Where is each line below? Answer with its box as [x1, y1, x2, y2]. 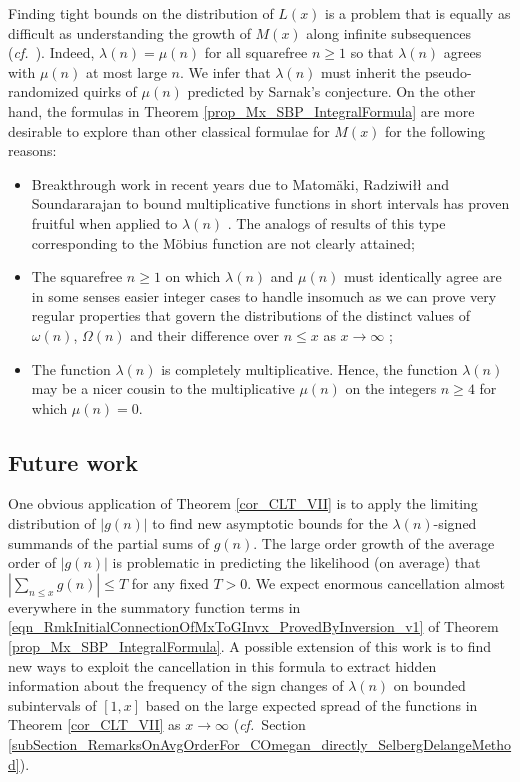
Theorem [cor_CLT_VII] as [8, 714, 181, 735]
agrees [443, 42, 482, 63]
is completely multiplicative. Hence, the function [161, 358, 458, 379]
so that [350, 42, 394, 63]
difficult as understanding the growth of [8, 22, 251, 43]
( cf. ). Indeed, [8, 42, 95, 63]
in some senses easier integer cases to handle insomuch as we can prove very [31, 285, 497, 306]
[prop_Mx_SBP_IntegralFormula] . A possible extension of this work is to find [8, 636, 492, 657]
